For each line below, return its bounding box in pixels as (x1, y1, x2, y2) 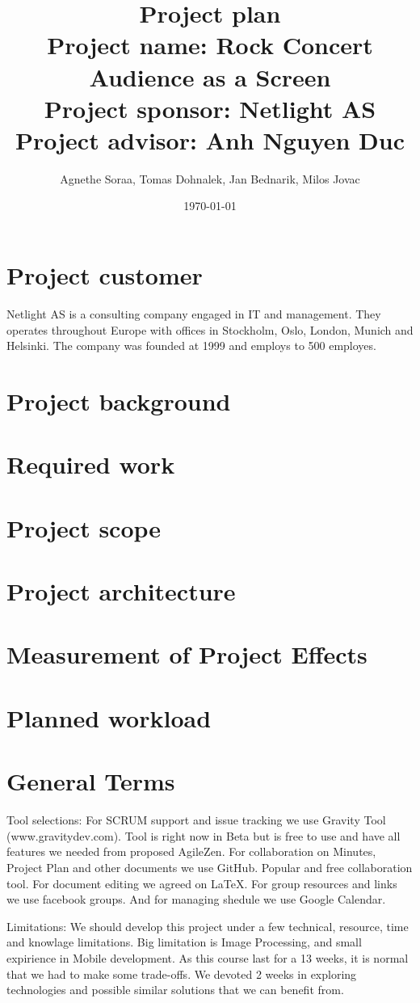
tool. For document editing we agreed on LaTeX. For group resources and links (6, 874, 397, 891)
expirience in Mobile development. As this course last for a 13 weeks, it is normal (6, 949, 409, 966)
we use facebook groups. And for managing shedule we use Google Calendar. (6, 891, 386, 908)
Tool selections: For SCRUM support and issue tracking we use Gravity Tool (6, 811, 386, 828)
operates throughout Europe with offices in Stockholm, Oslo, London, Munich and (6, 321, 414, 338)
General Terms (6, 765, 175, 798)
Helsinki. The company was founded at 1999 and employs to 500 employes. (6, 337, 376, 354)
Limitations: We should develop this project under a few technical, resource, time (6, 917, 409, 934)
